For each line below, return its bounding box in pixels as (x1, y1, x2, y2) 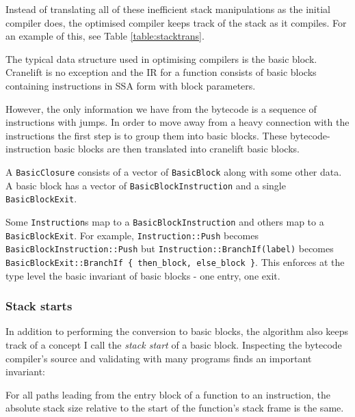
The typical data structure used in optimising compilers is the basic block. (5, 51, 317, 66)
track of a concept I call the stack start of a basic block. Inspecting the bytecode (5, 337, 342, 351)
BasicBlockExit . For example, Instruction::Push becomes (5, 228, 259, 242)
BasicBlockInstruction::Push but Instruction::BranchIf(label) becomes (5, 241, 334, 256)
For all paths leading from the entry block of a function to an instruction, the (5, 387, 331, 401)
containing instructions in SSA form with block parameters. (5, 78, 256, 92)
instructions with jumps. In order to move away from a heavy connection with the (5, 115, 350, 129)
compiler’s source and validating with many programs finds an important (5, 351, 312, 365)
